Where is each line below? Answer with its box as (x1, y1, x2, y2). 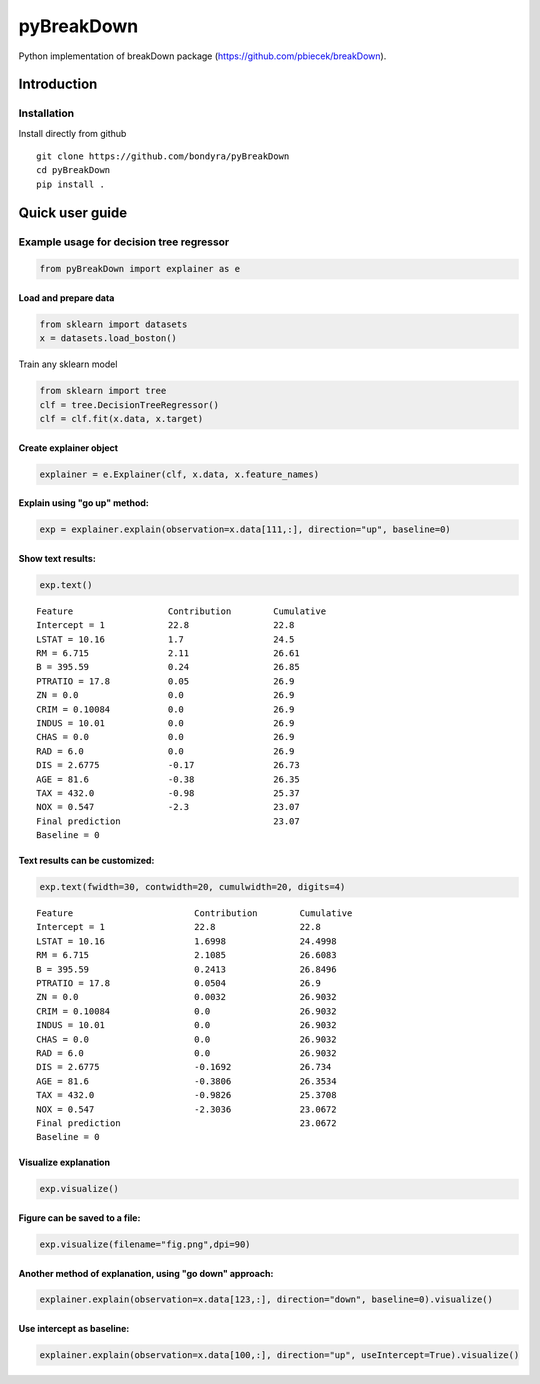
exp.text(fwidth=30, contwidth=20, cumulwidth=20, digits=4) (39, 881, 346, 893)
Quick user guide (18, 204, 128, 221)
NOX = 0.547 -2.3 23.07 (36, 801, 300, 813)
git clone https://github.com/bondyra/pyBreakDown (36, 151, 290, 162)
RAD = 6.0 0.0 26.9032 (36, 1048, 337, 1059)
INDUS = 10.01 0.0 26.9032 (36, 1020, 337, 1031)
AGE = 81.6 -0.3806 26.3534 (36, 1075, 337, 1087)
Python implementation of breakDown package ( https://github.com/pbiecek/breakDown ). (18, 50, 387, 62)
